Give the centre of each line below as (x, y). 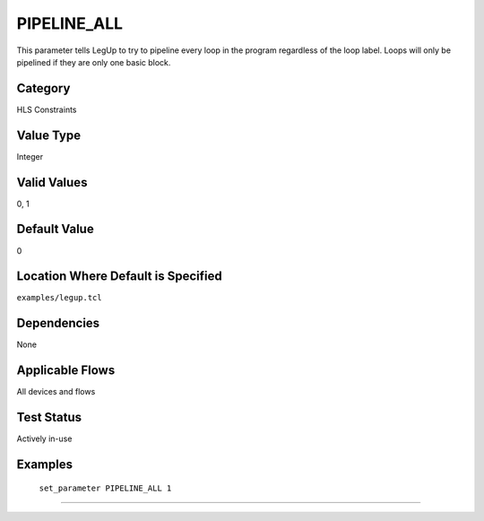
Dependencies (58, 323)
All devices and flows (56, 392)
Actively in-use (44, 439)
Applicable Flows (66, 371)
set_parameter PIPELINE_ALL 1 (105, 488)
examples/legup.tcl (59, 298)
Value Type (48, 135)
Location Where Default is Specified (120, 277)
